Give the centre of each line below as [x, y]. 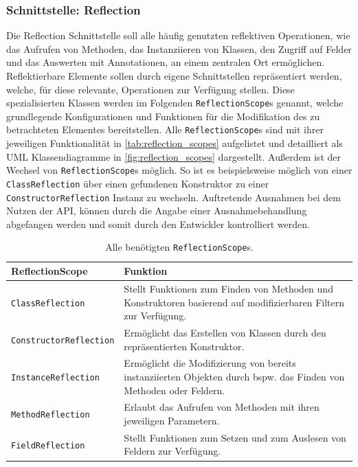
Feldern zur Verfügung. [172, 451]
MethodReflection [51, 415]
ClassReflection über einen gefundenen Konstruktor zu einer [138, 183]
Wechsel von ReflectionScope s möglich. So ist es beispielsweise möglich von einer [179, 170]
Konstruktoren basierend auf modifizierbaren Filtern [234, 302]
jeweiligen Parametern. [172, 421]
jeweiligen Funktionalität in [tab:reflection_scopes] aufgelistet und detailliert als [175, 143]
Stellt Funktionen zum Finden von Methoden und [228, 288]
